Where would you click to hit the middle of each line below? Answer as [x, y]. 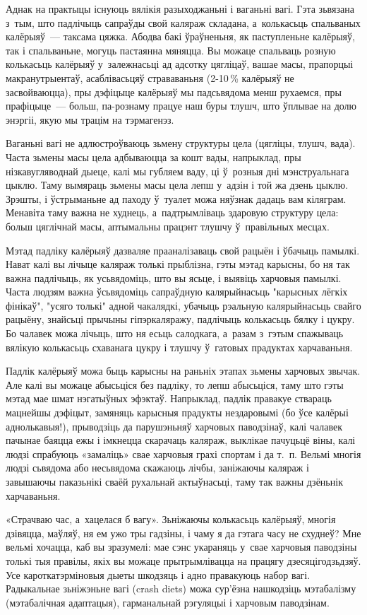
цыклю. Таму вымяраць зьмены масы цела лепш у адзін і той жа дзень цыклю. [177, 185]
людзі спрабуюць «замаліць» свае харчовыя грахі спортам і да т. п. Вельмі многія [183, 453]
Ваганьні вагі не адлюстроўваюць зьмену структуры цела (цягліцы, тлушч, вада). [181, 143]
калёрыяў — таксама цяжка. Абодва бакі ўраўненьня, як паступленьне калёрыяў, [180, 36]
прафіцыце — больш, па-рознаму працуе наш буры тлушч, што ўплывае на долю [181, 106]
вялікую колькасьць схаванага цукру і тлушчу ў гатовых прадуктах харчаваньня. [179, 347]
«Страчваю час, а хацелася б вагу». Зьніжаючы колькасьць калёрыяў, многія [171, 519]
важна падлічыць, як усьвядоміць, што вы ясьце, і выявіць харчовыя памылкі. [174, 277]
